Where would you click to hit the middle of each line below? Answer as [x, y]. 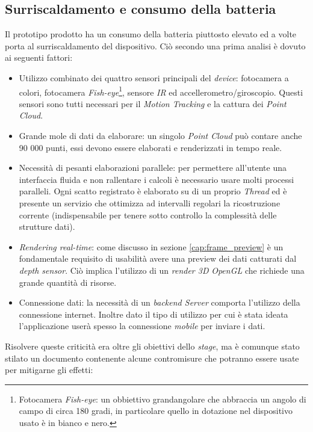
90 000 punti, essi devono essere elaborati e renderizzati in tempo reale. [150, 147]
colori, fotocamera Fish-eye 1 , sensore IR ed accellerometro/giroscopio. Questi [161, 91]
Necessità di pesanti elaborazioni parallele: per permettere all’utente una [153, 168]
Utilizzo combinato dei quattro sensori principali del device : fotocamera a [154, 77]
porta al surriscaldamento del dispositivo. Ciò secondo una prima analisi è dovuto [155, 45]
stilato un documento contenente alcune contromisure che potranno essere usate [152, 358]
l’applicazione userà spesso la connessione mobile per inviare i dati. [142, 326]
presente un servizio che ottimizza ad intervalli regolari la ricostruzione [150, 202]
